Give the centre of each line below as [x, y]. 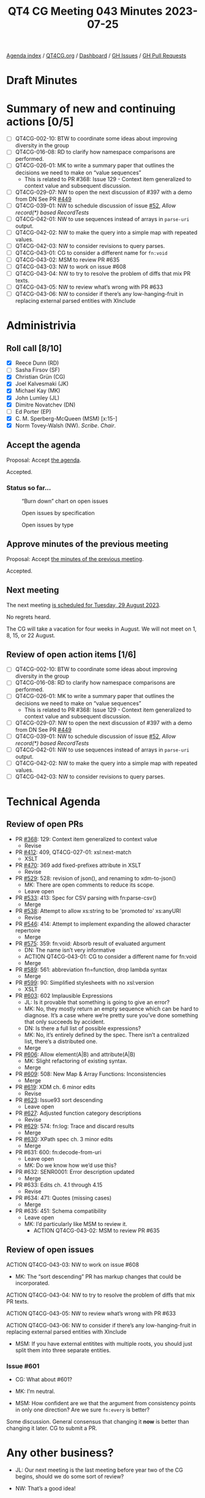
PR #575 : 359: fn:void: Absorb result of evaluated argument [90, 943]
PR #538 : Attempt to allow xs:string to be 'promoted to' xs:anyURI [98, 910]
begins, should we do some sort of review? [69, 1476]
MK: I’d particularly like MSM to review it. [76, 1224]
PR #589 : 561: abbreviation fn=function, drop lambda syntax [91, 969]
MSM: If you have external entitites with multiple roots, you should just [104, 1343]
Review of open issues [50, 1250]
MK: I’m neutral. [35, 1391]
